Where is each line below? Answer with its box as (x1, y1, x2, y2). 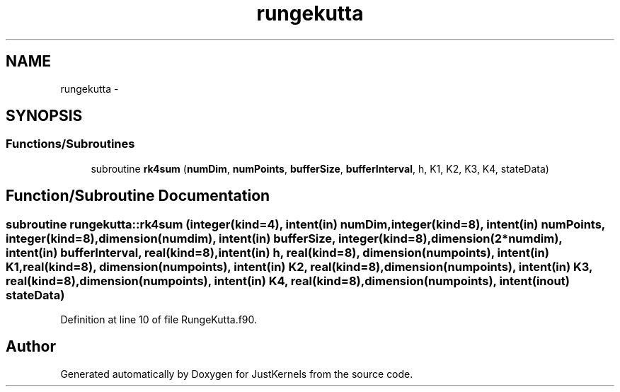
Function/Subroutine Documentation (6, 187, 270, 205)
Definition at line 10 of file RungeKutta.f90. (60, 313, 258, 326)
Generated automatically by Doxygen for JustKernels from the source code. (60, 367, 413, 380)
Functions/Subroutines (6, 137, 135, 151)
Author (6, 338, 56, 356)
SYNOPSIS (6, 107, 83, 125)
